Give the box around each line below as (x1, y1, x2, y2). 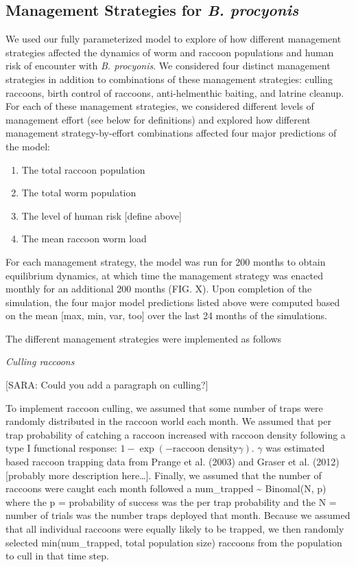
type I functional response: (5, 441, 117, 455)
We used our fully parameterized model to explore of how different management (5, 32, 342, 46)
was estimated (265, 441, 325, 455)
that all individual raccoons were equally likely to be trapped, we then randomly (5, 522, 344, 536)
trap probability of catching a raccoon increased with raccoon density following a (5, 427, 346, 441)
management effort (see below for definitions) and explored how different (5, 112, 311, 126)
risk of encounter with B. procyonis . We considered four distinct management (5, 58, 331, 73)
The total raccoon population (21, 162, 145, 176)
